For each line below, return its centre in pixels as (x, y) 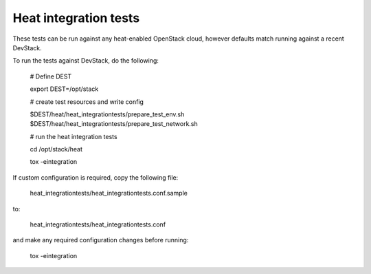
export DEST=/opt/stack (64, 89)
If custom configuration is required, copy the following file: (95, 177)
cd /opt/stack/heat (56, 149)
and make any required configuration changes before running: (101, 240)
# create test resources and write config (87, 102)
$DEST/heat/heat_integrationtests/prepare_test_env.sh (107, 114)
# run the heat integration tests (74, 136)
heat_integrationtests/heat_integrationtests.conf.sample (109, 193)
